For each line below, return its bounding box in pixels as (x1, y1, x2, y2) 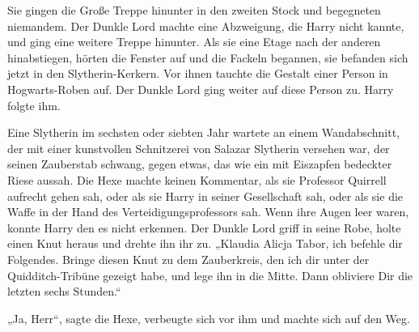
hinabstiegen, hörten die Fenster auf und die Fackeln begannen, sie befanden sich (7, 49, 408, 66)
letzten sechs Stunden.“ (7, 283, 121, 300)
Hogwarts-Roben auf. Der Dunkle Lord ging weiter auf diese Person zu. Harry (7, 80, 394, 97)
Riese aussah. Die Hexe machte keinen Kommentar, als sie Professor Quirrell (7, 171, 387, 188)
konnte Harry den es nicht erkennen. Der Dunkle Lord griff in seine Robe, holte (7, 219, 401, 236)
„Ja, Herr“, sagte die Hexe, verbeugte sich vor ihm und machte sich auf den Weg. (7, 309, 410, 326)
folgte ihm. (7, 96, 61, 113)
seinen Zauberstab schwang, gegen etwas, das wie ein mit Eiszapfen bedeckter (7, 155, 392, 172)
